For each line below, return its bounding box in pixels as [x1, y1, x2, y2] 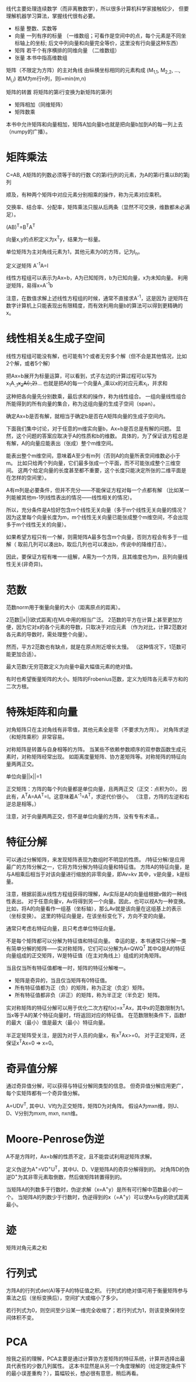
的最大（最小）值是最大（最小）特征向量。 [6, 1019, 108, 1026]
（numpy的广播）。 [6, 128, 51, 135]
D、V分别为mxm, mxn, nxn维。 [6, 1110, 81, 1117]
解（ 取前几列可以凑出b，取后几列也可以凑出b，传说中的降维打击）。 [6, 541, 170, 548]
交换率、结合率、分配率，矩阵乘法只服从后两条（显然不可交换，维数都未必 [6, 203, 185, 210]
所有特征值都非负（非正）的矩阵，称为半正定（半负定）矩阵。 [14, 992, 163, 999]
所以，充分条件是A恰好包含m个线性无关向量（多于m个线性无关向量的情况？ [6, 506, 188, 514]
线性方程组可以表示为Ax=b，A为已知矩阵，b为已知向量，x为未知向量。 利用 [6, 274, 188, 281]
